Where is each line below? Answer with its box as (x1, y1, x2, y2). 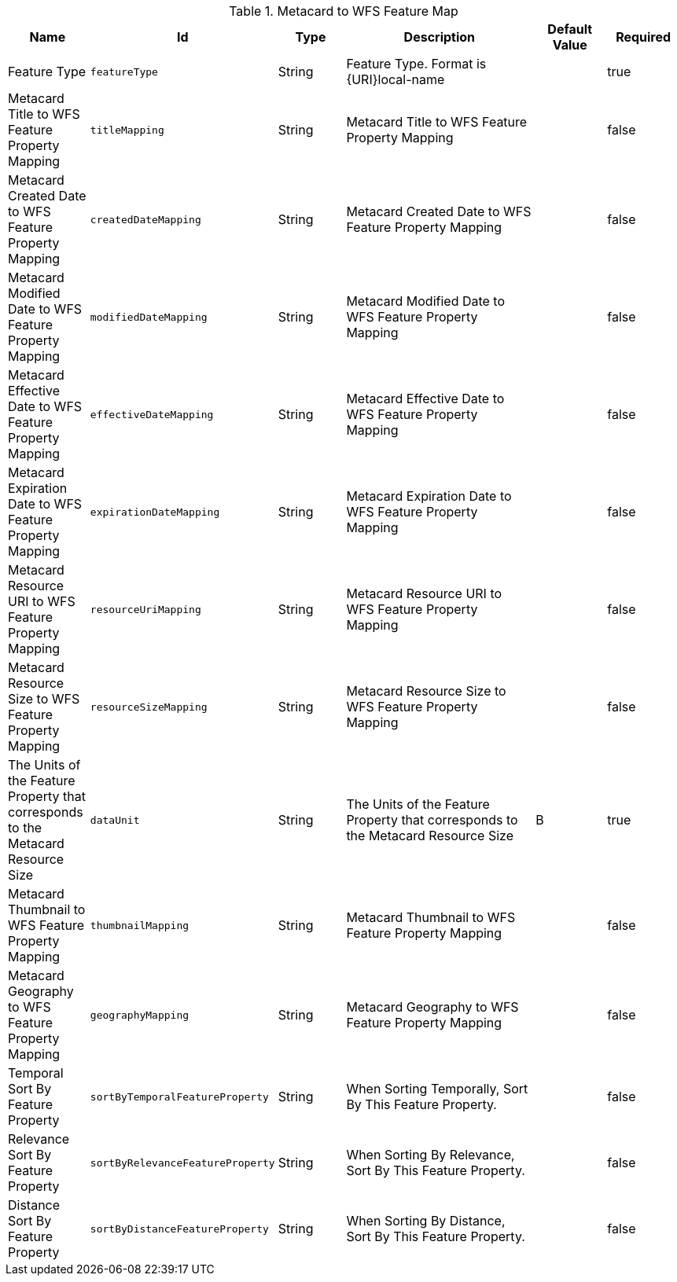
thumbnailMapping (90, 919, 189, 931)
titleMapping (90, 123, 164, 136)
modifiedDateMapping (90, 310, 208, 323)
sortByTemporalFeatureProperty (90, 1090, 269, 1103)
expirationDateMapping (90, 505, 220, 518)
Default (547, 21, 593, 37)
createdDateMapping (90, 213, 201, 226)
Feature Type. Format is (346, 56, 487, 72)
